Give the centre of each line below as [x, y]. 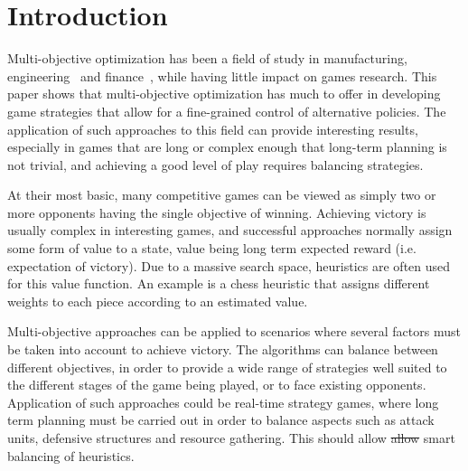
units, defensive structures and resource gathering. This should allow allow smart [231, 438]
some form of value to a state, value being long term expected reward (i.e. [212, 248]
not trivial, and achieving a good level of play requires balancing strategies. [215, 164]
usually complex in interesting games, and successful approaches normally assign [230, 230]
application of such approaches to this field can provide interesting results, [213, 129]
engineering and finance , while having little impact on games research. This [222, 75]
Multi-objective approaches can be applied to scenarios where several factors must [234, 331]
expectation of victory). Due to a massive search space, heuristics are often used [229, 265]
